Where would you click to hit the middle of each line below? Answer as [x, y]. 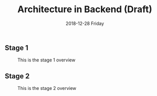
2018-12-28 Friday [85, 23]
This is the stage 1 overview [46, 60]
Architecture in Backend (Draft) [85, 9]
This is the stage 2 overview [47, 88]
